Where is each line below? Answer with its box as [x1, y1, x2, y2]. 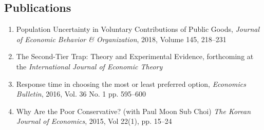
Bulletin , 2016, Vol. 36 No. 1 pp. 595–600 [16, 88, 146, 99]
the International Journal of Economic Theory [16, 61, 163, 71]
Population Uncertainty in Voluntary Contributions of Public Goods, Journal [16, 24, 260, 34]
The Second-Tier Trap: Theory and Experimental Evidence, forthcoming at [16, 51, 254, 62]
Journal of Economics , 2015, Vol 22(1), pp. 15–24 [16, 116, 172, 126]
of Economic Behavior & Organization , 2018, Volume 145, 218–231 [16, 33, 227, 44]
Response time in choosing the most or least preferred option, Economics [16, 78, 246, 89]
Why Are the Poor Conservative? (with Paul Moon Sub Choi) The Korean [16, 105, 251, 116]
